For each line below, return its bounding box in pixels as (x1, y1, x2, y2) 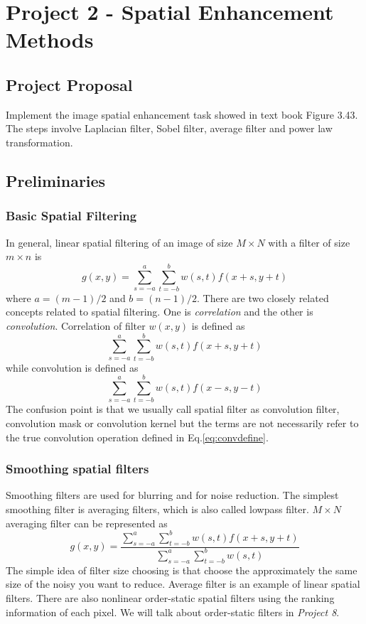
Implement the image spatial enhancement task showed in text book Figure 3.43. (6, 107, 358, 122)
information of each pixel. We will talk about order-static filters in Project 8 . (6, 604, 340, 619)
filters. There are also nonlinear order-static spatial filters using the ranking (6, 590, 335, 605)
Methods (6, 25, 94, 54)
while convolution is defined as (6, 360, 139, 375)
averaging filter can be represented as (6, 515, 168, 530)
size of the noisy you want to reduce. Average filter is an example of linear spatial (6, 576, 360, 591)
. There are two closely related (197, 290, 329, 305)
